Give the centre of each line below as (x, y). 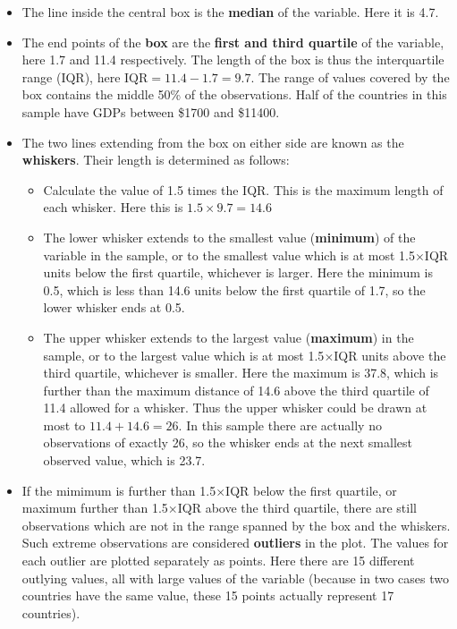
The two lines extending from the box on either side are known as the (213, 142)
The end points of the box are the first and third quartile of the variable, (233, 42)
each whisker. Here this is (113, 207)
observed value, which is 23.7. (124, 460)
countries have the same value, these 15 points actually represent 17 (208, 595)
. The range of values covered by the (350, 76)
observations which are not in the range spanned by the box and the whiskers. (236, 525)
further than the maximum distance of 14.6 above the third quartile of (236, 390)
